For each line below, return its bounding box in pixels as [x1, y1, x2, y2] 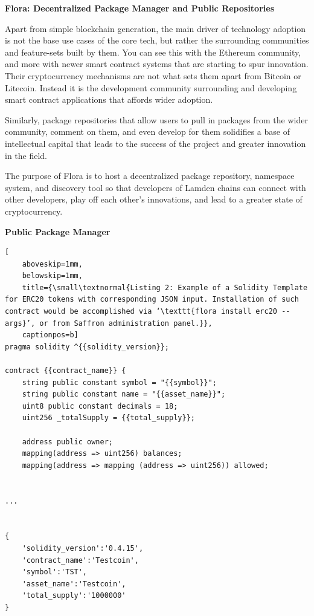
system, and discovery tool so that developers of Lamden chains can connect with [5, 181, 306, 193]
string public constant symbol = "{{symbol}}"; [22, 378, 217, 387]
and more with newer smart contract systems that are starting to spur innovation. [5, 57, 309, 70]
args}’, [5, 319, 36, 328]
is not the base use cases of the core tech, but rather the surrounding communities [5, 34, 309, 47]
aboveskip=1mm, [22, 259, 83, 268]
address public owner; [22, 437, 113, 446]
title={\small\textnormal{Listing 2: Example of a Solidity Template [22, 283, 308, 292]
